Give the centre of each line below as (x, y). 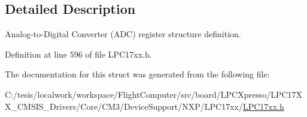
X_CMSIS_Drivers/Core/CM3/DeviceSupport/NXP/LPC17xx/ (124, 106)
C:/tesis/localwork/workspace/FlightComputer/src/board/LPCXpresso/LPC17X (154, 94)
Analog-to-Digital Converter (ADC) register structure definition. (123, 34)
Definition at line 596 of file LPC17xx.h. (78, 54)
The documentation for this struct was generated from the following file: (137, 74)
